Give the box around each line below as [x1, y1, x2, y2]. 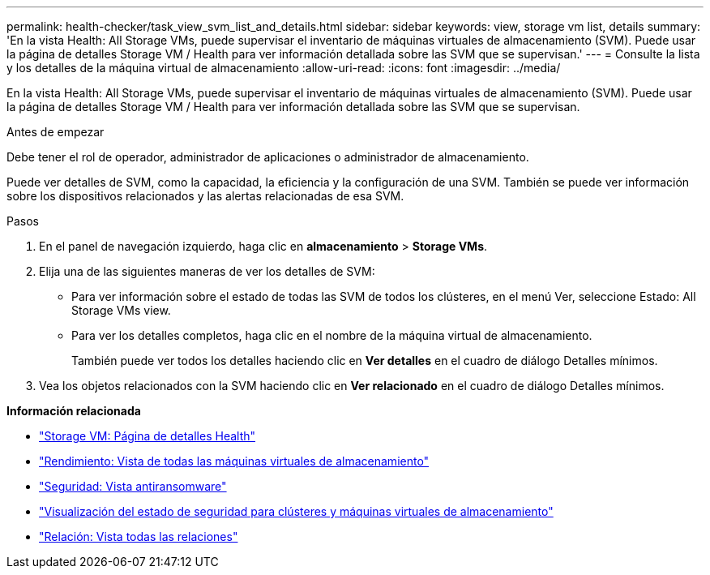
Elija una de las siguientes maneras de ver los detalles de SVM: [39, 264, 375, 278]
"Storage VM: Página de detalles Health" [39, 429, 256, 443]
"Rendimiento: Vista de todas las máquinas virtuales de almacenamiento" [39, 454, 430, 468]
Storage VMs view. [71, 303, 171, 317]
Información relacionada [6, 404, 141, 418]
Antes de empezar [6, 125, 105, 139]
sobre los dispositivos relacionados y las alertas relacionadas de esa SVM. [6, 189, 404, 203]
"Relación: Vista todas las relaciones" [39, 530, 238, 543]
